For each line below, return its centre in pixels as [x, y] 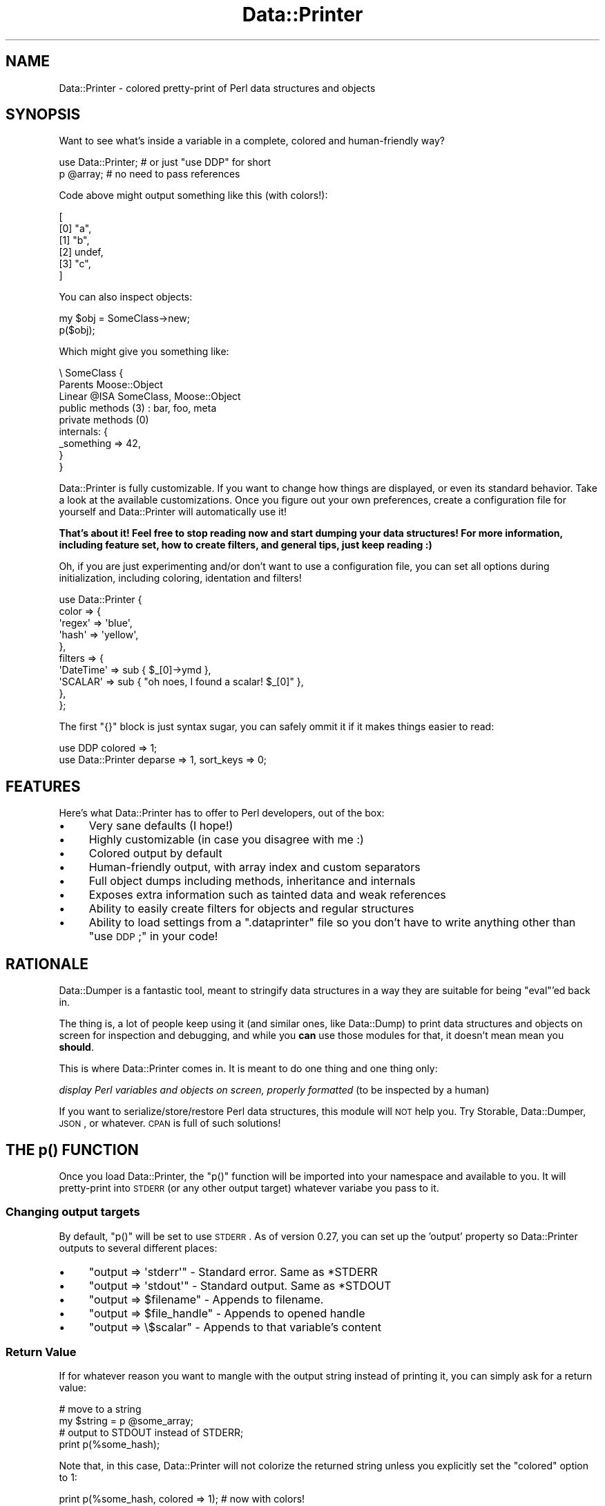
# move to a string [100, 1409]
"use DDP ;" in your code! [153, 936]
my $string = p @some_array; [126, 1421]
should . [76, 1047]
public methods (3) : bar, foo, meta [138, 408]
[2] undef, [81, 252]
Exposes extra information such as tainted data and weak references [267, 895]
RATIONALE [47, 964]
